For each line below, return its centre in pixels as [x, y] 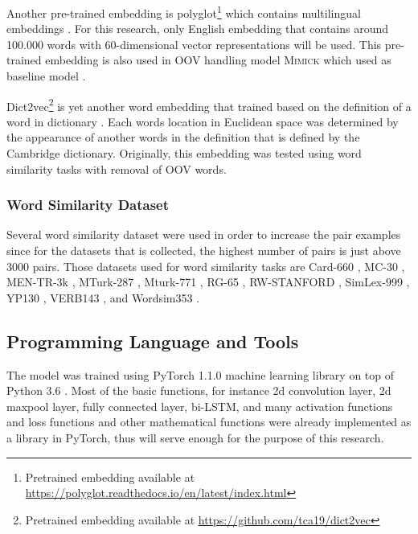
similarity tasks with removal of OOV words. [117, 168]
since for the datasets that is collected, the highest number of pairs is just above [204, 251]
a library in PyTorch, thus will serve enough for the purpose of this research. [195, 438]
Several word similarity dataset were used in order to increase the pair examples [204, 234]
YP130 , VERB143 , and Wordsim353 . [103, 297]
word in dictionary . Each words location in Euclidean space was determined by [203, 121]
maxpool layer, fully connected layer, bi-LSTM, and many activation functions [200, 406]
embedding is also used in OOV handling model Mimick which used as [218, 60]
